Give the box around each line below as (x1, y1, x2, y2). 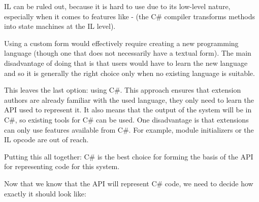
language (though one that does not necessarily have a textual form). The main (4, 48, 251, 58)
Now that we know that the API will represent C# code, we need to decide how (4, 178, 253, 188)
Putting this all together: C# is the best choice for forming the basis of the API (4, 151, 253, 161)
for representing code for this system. (4, 161, 120, 172)
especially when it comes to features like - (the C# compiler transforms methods (4, 11, 255, 21)
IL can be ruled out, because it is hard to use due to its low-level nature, (4, 1, 231, 11)
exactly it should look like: (4, 188, 86, 198)
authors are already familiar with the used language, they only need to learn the (4, 94, 254, 105)
